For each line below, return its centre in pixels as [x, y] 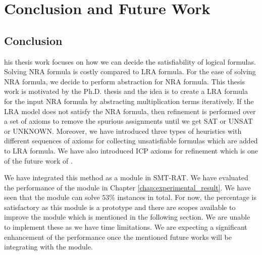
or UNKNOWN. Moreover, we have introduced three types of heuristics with [123, 131]
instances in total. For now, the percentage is [187, 197]
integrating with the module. [48, 247]
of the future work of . [38, 160]
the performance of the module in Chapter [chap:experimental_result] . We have [127, 187]
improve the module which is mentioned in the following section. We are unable [127, 217]
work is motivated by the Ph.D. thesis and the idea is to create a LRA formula [126, 91]
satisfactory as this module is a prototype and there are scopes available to [120, 207]
